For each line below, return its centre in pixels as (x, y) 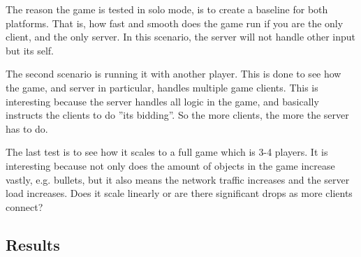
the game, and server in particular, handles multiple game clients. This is (162, 87)
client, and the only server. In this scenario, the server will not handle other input (181, 37)
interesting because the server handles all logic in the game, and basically (162, 101)
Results (33, 244)
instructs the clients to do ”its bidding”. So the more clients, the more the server (177, 115)
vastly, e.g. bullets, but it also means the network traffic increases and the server (178, 179)
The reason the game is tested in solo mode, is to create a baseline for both (167, 9)
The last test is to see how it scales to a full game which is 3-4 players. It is (167, 152)
